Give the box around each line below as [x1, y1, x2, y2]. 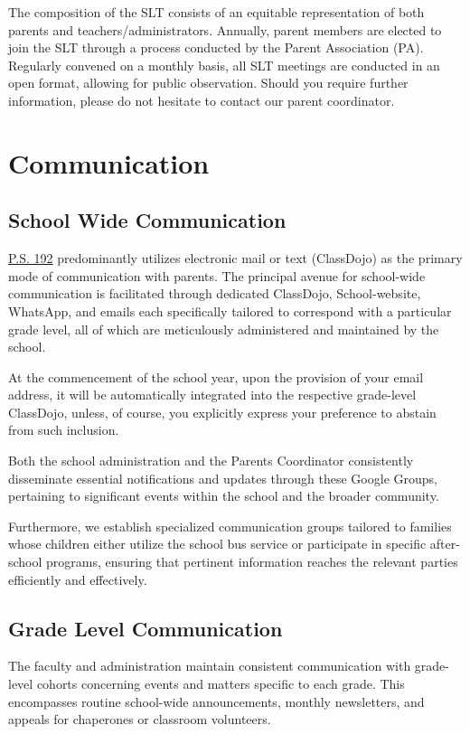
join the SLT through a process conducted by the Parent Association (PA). [8, 38, 424, 57]
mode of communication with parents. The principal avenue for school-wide [8, 266, 426, 285]
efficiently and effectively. [8, 569, 147, 588]
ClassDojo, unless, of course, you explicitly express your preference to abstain [8, 402, 437, 421]
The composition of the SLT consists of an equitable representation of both [8, 3, 425, 21]
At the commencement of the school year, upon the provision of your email [8, 367, 424, 386]
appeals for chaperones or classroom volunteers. [8, 710, 271, 729]
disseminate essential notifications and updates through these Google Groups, [8, 468, 437, 487]
